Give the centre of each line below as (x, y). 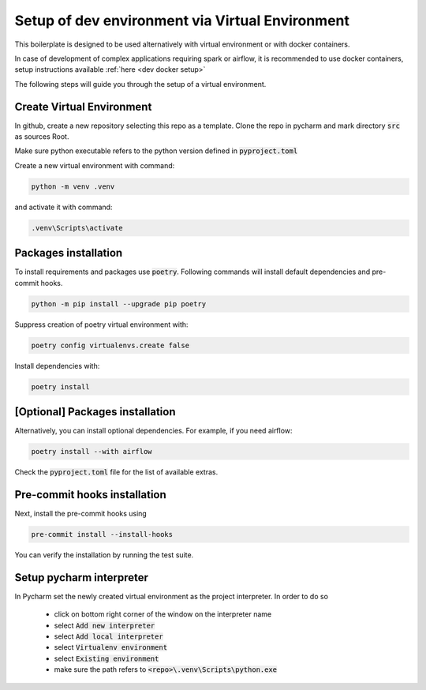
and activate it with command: (64, 207)
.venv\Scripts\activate (77, 228)
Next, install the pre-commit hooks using (81, 513)
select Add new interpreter (105, 625)
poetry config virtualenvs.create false (110, 345)
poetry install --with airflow (92, 452)
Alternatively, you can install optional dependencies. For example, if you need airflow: (153, 431)
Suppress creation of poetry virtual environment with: (101, 324)
